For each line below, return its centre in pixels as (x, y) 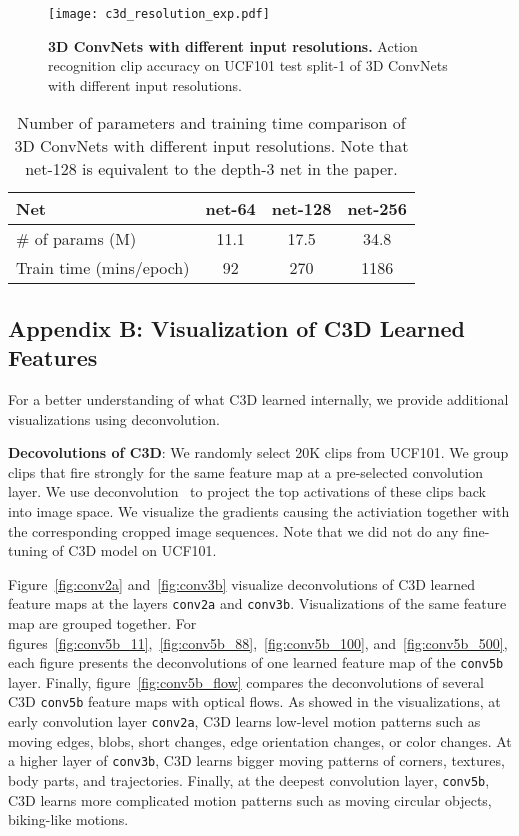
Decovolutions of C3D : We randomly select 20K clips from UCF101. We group (258, 452)
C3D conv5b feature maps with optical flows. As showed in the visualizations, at (254, 701)
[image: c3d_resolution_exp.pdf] (159, 14)
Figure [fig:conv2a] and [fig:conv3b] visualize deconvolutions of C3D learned (241, 583)
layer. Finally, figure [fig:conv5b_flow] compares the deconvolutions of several (246, 681)
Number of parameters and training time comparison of (211, 123)
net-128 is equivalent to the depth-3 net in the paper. (211, 169)
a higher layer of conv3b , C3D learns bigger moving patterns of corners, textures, (256, 760)
